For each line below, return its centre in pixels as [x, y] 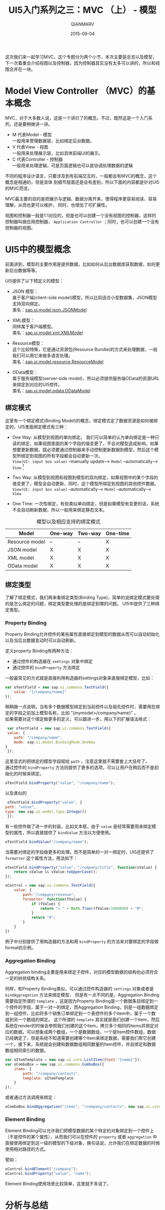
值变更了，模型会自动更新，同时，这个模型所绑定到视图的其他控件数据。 [85, 484]
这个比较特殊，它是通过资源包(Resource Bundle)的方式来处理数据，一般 [85, 349]
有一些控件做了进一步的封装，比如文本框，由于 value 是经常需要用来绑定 [79, 826]
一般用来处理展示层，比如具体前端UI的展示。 [57, 153]
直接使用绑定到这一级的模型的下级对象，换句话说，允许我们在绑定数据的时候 [82, 1143]
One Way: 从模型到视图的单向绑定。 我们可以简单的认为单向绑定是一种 [83, 437]
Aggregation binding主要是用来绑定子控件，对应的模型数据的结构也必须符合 [82, 972]
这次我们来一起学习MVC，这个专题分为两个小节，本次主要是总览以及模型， [81, 57]
